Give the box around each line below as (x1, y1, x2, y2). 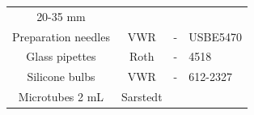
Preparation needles (12, 28, 110, 45)
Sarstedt (121, 88, 163, 105)
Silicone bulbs (27, 68, 95, 85)
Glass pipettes (26, 48, 96, 65)
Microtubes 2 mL (18, 88, 104, 105)
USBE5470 (188, 28, 243, 45)
